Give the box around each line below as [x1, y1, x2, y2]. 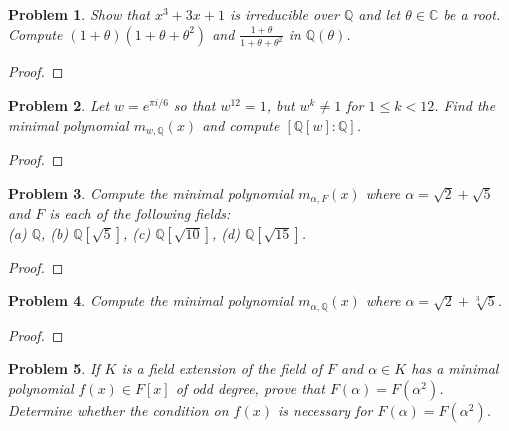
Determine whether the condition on [8, 399, 229, 420]
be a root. [443, 4, 501, 24]
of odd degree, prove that [175, 377, 325, 398]
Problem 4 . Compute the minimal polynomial [8, 290, 294, 311]
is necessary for [277, 399, 373, 420]
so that [173, 95, 216, 116]
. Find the [434, 95, 496, 116]
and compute [202, 114, 280, 135]
